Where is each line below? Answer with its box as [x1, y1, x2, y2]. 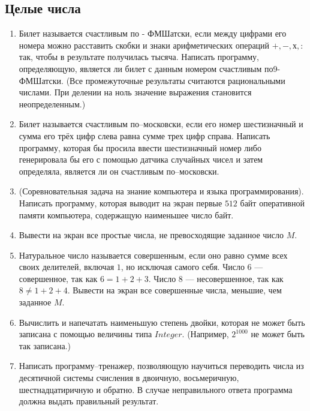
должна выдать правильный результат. [19, 395, 159, 407]
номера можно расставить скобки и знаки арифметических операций [19, 38, 270, 51]
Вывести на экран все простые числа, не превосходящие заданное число [19, 229, 284, 241]
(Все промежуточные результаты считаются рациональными [66, 74, 285, 86]
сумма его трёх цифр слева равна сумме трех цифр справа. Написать [19, 129, 270, 142]
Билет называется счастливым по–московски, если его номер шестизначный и [19, 118, 303, 130]
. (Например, [182, 328, 229, 340]
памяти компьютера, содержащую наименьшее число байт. [19, 208, 234, 221]
